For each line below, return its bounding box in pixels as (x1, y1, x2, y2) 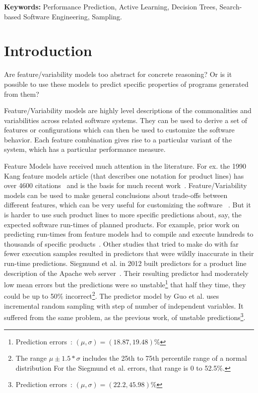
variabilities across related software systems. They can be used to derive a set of (4, 115, 248, 125)
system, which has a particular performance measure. (4, 144, 166, 154)
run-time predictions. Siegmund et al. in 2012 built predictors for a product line (4, 258, 247, 268)
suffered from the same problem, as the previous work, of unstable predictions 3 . (4, 311, 246, 322)
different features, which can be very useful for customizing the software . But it (4, 199, 251, 210)
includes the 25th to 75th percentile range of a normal (82, 353, 247, 363)
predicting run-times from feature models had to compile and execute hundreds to (4, 229, 254, 239)
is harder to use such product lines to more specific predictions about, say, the (4, 209, 242, 220)
